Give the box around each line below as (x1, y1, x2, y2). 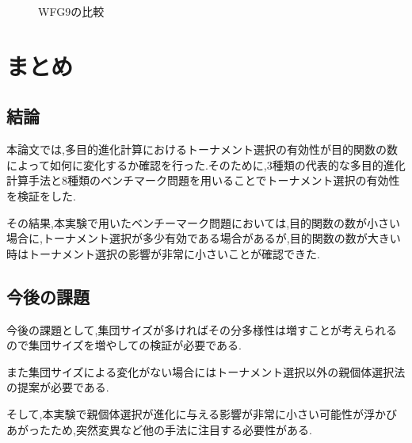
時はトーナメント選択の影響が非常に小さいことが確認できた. (6, 245, 320, 262)
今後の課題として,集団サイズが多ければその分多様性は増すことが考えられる (6, 321, 398, 338)
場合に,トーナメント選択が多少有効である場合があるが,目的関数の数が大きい (6, 230, 401, 246)
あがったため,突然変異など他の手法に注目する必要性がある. (6, 421, 312, 437)
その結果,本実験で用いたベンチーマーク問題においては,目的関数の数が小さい (6, 214, 401, 231)
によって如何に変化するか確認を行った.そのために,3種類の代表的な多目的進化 (6, 156, 406, 173)
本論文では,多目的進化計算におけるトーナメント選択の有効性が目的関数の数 (6, 141, 398, 158)
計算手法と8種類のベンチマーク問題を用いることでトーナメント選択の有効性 (6, 172, 400, 189)
